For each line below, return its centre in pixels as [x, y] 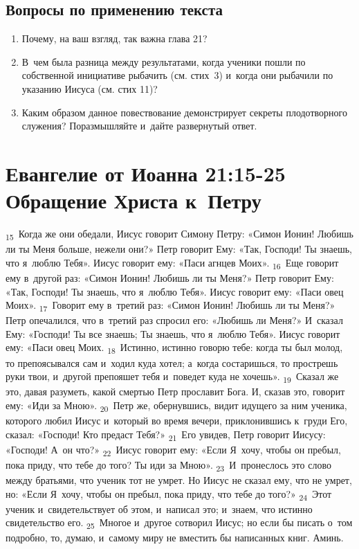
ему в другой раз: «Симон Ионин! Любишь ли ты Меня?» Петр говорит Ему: [170, 277]
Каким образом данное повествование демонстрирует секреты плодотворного [184, 112]
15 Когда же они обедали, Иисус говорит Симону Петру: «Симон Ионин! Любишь [179, 234]
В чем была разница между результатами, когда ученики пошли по [164, 61]
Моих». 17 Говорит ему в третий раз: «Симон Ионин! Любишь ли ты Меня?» [171, 306]
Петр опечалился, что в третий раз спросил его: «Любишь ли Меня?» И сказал [174, 320]
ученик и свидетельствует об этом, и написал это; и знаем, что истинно [159, 508]
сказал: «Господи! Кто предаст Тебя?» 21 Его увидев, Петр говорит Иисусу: [166, 435]
